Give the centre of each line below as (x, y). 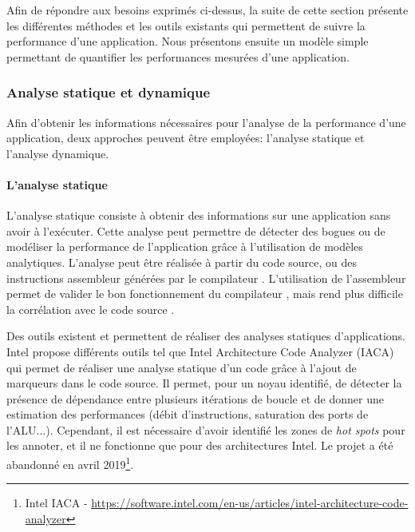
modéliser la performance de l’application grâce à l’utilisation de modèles (185, 246)
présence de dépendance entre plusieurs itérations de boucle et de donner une (195, 398)
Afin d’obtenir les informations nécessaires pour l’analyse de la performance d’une (206, 122)
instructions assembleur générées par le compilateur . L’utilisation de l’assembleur (206, 278)
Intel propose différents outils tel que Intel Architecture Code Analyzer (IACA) (200, 351)
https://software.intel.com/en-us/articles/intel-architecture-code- (250, 503)
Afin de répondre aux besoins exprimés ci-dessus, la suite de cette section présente (207, 10)
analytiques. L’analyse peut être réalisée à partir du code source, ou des (182, 262)
